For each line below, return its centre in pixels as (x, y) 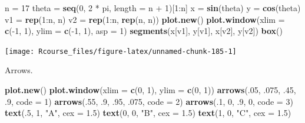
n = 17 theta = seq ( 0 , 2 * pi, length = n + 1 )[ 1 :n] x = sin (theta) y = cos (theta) (153, 8)
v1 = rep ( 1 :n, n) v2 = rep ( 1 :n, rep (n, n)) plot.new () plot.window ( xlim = (145, 19)
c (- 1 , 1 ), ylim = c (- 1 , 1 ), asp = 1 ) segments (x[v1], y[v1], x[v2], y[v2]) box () (144, 31)
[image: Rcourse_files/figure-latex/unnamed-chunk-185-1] (121, 51)
